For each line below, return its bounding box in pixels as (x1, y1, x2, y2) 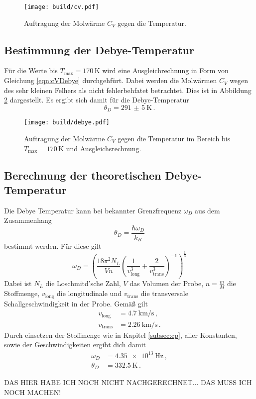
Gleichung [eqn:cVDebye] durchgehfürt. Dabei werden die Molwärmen (4, 75, 217, 86)
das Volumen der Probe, (129, 278, 204, 289)
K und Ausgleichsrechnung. (58, 143, 141, 153)
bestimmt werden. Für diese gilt (4, 241, 102, 251)
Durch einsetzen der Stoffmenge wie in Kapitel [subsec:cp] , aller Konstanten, (4, 329, 237, 340)
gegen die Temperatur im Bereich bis (118, 133, 231, 143)
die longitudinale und (57, 288, 122, 299)
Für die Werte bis (4, 65, 58, 76)
